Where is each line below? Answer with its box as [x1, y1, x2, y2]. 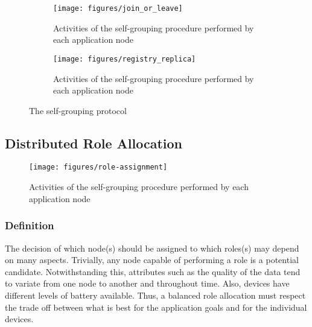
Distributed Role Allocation [5, 133, 182, 152]
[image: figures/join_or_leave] [53, 4, 183, 13]
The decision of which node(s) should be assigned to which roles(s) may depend [5, 241, 299, 254]
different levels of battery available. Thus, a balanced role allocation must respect [5, 288, 306, 301]
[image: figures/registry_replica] [53, 54, 196, 63]
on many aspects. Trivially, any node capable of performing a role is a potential [5, 253, 299, 266]
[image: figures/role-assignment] [29, 163, 168, 172]
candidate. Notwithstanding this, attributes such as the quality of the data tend [5, 265, 301, 278]
